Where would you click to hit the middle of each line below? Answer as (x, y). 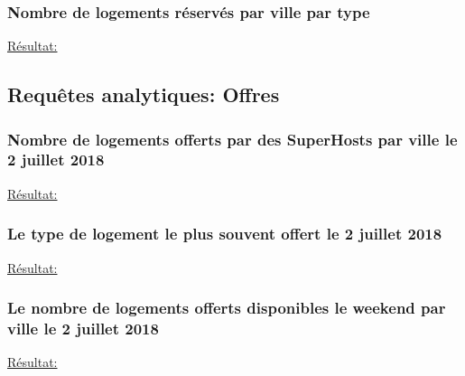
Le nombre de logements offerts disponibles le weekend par (227, 308)
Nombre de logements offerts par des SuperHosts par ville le (232, 139)
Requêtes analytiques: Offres (144, 94)
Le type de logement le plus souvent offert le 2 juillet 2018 (225, 234)
